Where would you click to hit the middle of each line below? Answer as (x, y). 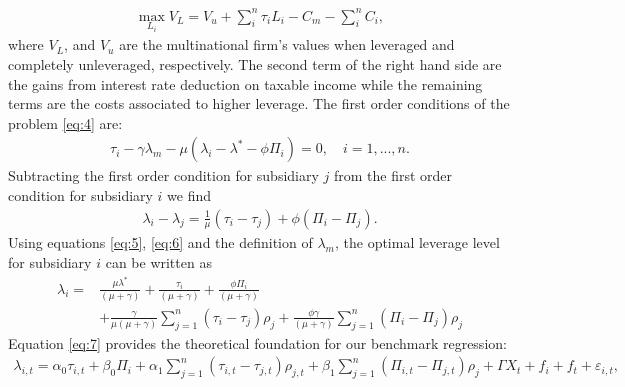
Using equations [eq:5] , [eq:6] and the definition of (160, 242)
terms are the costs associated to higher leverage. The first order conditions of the (259, 103)
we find (189, 194)
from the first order (393, 175)
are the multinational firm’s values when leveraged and (287, 44)
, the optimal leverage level (417, 242)
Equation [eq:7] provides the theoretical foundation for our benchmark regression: (257, 342)
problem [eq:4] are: (65, 122)
